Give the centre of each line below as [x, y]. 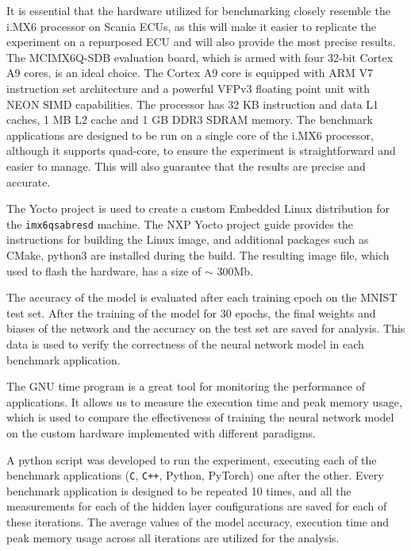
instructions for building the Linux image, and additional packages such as [188, 239]
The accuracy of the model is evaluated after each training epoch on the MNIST [202, 297]
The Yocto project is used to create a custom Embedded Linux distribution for [198, 208]
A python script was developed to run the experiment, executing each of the [192, 459]
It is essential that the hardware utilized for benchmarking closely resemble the [198, 10]
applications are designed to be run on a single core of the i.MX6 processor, [190, 135]
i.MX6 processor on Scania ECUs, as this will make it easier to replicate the [191, 26]
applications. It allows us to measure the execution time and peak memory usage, [204, 401]
